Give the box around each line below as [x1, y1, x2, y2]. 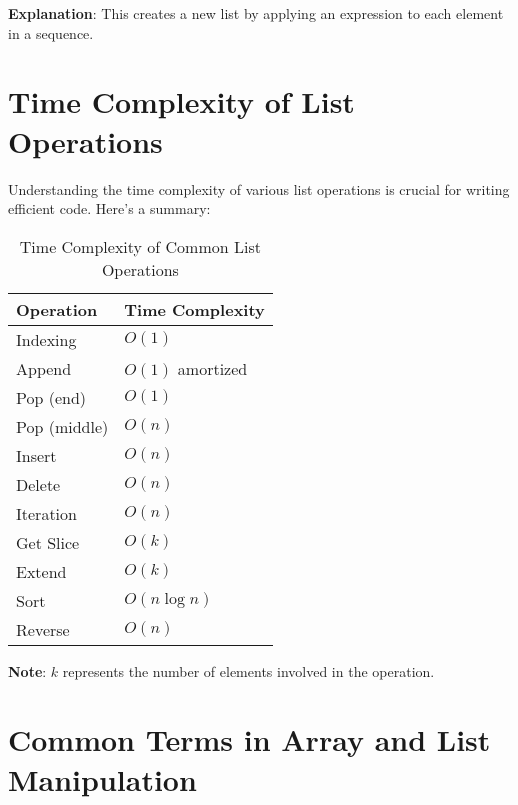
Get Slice [16, 530, 80, 554]
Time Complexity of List [8, 81, 355, 122]
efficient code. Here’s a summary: [8, 198, 211, 219]
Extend [16, 559, 67, 583]
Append [16, 356, 72, 380]
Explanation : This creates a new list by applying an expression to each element [8, 3, 504, 23]
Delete [16, 472, 61, 496]
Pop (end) [16, 385, 87, 409]
